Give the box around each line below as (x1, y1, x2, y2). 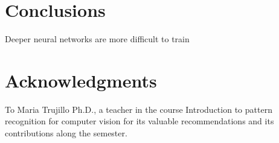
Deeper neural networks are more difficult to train (5, 33, 190, 45)
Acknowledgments (5, 68, 157, 92)
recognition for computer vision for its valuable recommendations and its (5, 115, 274, 127)
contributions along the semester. (5, 127, 127, 139)
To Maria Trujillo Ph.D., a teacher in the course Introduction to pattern (5, 103, 272, 115)
